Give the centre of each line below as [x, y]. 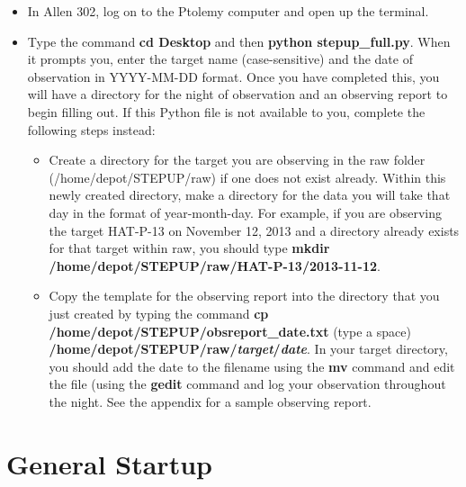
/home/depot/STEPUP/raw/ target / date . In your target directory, [248, 349]
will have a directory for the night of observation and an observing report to [237, 94]
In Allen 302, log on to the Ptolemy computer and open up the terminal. [228, 11]
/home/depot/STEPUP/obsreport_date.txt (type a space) [230, 331]
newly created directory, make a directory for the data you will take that [250, 195]
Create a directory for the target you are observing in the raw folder [237, 160]
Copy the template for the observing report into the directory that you [244, 296]
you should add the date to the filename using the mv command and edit [252, 366]
